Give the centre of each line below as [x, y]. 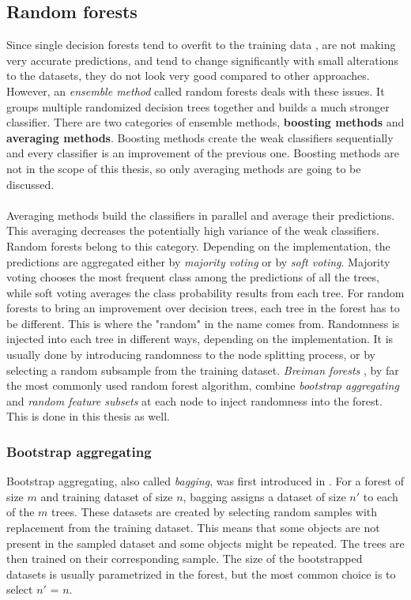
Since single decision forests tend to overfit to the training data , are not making [201, 45]
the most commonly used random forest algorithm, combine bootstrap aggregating [203, 385]
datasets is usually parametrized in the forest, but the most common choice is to [201, 574]
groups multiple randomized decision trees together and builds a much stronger [198, 106]
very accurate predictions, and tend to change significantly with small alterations [202, 60]
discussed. [30, 184]
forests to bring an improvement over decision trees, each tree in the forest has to [203, 308]
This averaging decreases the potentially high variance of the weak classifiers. [193, 230]
